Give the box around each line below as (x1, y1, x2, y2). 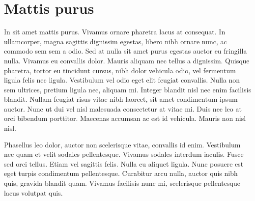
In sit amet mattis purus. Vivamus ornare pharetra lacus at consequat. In (4, 27, 226, 37)
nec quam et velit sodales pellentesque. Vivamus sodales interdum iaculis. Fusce (4, 149, 244, 159)
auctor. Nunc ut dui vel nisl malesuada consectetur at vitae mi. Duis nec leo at (4, 103, 242, 114)
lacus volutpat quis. (4, 187, 63, 198)
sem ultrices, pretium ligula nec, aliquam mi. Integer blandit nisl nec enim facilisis (4, 84, 251, 94)
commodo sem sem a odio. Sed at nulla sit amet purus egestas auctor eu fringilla (4, 46, 247, 56)
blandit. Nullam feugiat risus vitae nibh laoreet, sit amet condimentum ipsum (4, 94, 238, 104)
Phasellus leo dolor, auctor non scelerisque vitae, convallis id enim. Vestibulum (4, 139, 241, 149)
